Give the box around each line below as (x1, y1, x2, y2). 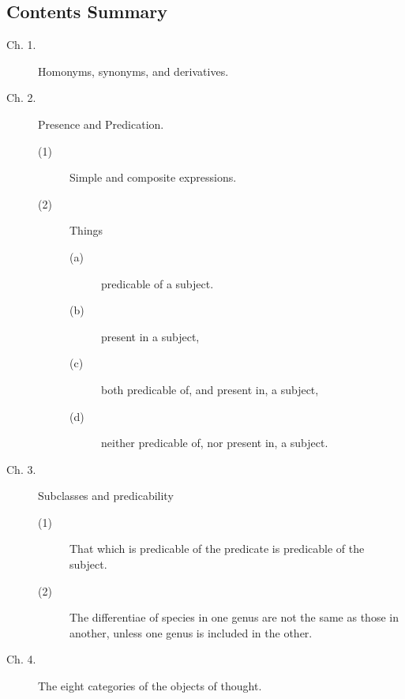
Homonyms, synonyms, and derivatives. (38, 62, 229, 79)
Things (69, 222, 103, 239)
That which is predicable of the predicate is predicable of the (69, 540, 365, 557)
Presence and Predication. (38, 115, 164, 132)
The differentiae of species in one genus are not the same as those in (69, 609, 399, 626)
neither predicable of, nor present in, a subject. (101, 434, 328, 451)
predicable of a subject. (101, 275, 214, 291)
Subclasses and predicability (38, 487, 174, 504)
